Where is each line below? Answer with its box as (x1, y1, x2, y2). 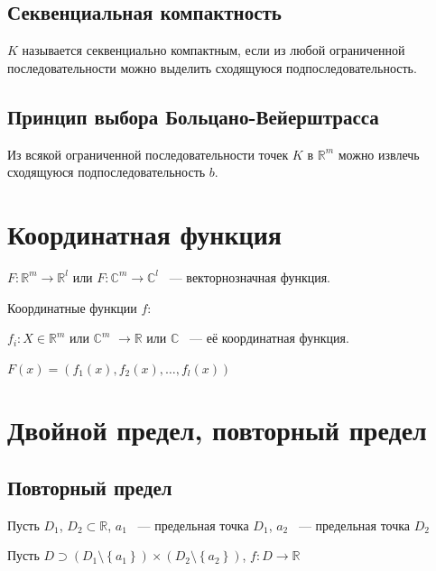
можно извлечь (338, 144, 420, 163)
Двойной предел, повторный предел (7, 411, 427, 448)
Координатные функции (7, 298, 137, 317)
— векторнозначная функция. (169, 267, 331, 286)
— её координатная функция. (190, 328, 349, 347)
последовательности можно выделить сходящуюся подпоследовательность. (7, 58, 417, 77)
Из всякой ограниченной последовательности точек (7, 144, 289, 163)
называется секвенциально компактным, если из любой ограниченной (22, 41, 405, 60)
